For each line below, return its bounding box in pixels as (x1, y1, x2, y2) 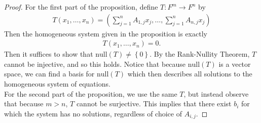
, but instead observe (183, 88, 249, 99)
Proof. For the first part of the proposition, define (4, 2, 158, 12)
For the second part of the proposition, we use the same (4, 88, 177, 99)
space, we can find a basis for (4, 68, 95, 79)
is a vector (218, 58, 251, 69)
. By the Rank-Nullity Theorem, (150, 49, 250, 59)
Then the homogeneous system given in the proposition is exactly (4, 28, 207, 38)
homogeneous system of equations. (4, 78, 110, 89)
